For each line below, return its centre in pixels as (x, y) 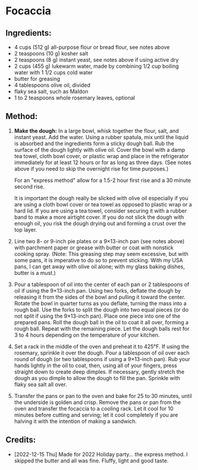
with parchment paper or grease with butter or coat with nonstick (94, 247)
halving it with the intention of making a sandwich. (75, 421)
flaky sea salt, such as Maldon (51, 91)
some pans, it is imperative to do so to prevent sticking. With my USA (98, 260)
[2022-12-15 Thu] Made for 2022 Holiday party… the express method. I (101, 454)
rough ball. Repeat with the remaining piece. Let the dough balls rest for (102, 328)
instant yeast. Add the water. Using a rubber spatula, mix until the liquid (101, 137)
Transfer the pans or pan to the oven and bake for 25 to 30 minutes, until (103, 396)
